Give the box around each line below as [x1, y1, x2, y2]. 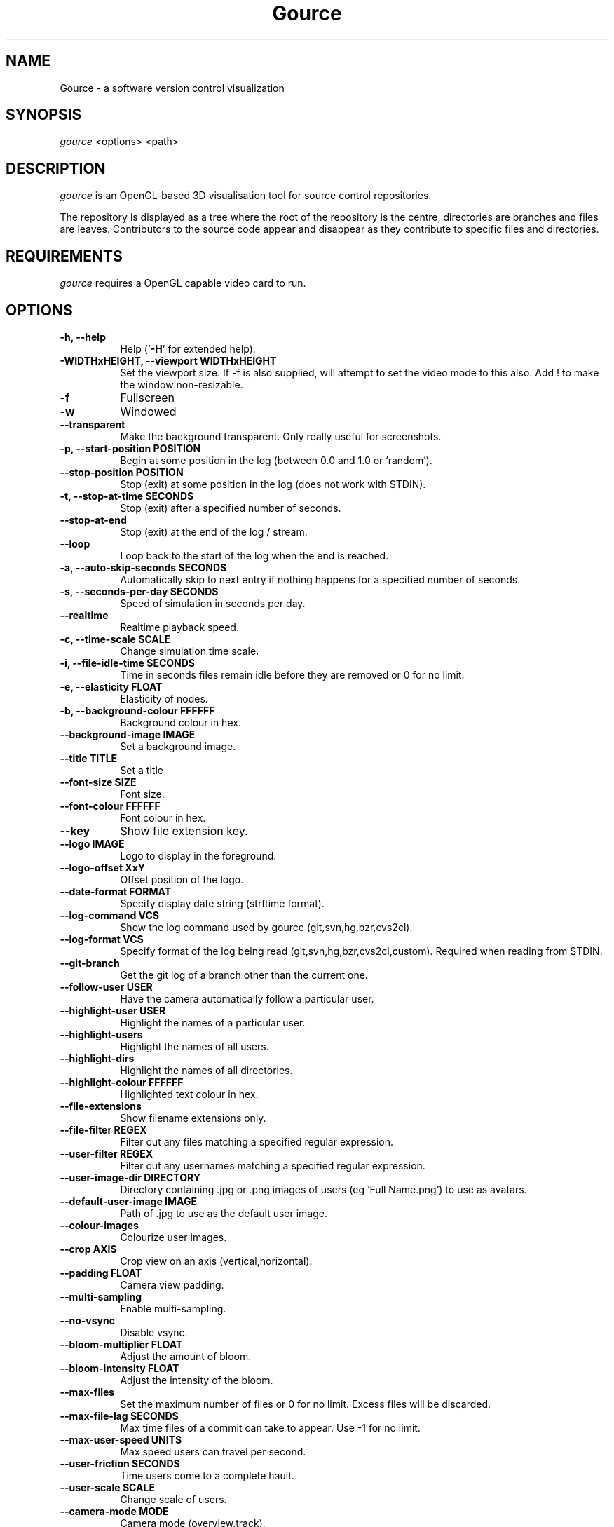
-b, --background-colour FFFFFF [60, 704, 215, 717]
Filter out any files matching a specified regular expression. [120, 1135, 394, 1148]
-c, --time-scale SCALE [60, 632, 171, 645]
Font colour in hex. [120, 811, 206, 824]
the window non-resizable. [120, 378, 243, 391]
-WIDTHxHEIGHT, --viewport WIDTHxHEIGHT [60, 354, 277, 367]
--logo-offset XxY [60, 861, 146, 874]
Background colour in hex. [120, 716, 241, 728]
